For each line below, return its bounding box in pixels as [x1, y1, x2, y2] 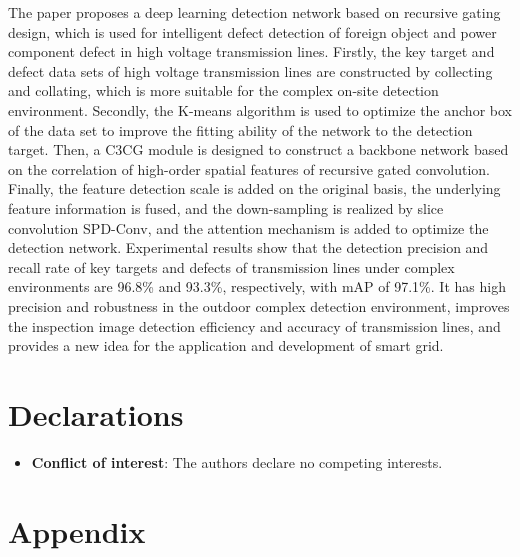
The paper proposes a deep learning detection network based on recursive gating [8, 2, 501, 22]
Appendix [8, 510, 146, 551]
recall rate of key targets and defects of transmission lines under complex [8, 256, 455, 277]
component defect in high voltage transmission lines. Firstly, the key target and [8, 41, 495, 62]
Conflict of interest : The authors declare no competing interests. [31, 451, 443, 472]
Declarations [8, 393, 184, 434]
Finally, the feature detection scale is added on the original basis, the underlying [8, 178, 501, 199]
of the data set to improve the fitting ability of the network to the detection [8, 119, 473, 140]
